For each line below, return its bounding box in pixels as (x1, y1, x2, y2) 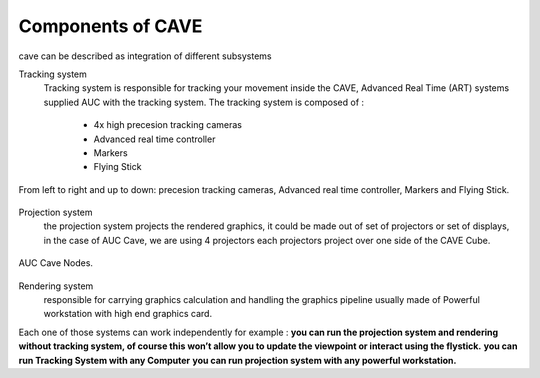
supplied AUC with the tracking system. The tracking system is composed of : (43, 96, 365, 108)
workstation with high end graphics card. (43, 308, 213, 320)
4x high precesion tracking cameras (93, 119, 242, 131)
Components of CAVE (18, 15, 203, 37)
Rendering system (18, 280, 94, 292)
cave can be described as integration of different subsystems (18, 50, 272, 62)
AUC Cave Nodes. (18, 257, 94, 269)
